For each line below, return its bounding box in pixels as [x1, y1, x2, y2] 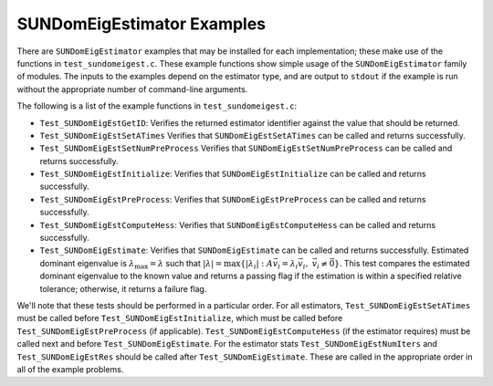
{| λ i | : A [240, 258, 274, 271]
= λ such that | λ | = [149, 257, 223, 268]
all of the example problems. [16, 363, 124, 374]
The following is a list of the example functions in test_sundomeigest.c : [16, 100, 297, 111]
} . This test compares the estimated [334, 257, 470, 268]
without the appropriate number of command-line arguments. [16, 83, 248, 95]
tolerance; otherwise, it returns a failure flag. [39, 283, 207, 294]
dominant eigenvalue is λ [39, 257, 135, 268]
